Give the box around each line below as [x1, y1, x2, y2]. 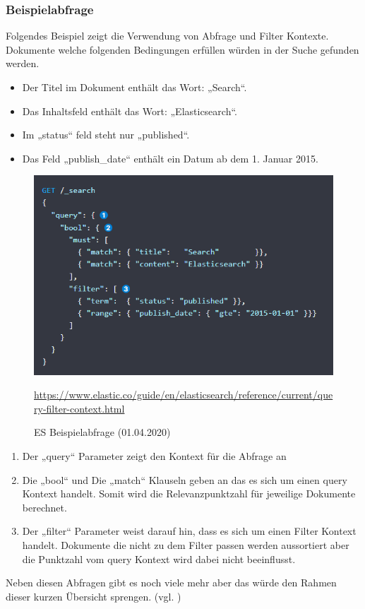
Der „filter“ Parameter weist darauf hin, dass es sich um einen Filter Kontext [22, 524, 357, 538]
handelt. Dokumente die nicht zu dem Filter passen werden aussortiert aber [22, 537, 349, 552]
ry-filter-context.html [34, 401, 125, 415]
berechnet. [22, 499, 67, 514]
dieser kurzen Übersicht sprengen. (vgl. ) [6, 589, 181, 603]
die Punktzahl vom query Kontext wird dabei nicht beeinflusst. [22, 551, 296, 566]
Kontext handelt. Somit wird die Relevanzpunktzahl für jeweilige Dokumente [22, 486, 356, 501]
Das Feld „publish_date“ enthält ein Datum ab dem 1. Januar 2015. [22, 150, 318, 165]
